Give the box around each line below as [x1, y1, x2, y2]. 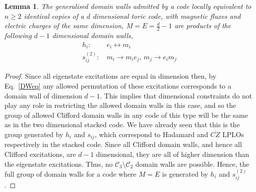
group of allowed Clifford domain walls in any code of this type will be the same [4, 109, 248, 120]
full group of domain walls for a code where [4, 168, 136, 179]
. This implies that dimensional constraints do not [100, 90, 252, 100]
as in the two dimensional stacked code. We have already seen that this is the [4, 119, 240, 130]
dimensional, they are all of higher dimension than [96, 148, 250, 159]
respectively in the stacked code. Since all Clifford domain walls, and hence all [4, 139, 242, 149]
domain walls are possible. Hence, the [135, 158, 250, 169]
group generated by [4, 129, 64, 139]
